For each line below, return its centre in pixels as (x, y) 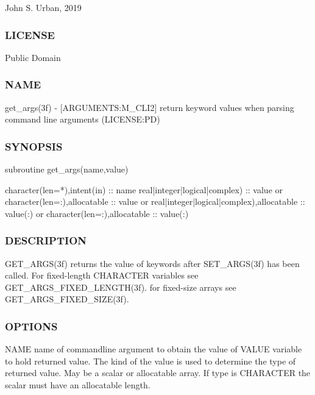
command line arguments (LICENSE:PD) (83, 119)
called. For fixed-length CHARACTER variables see (102, 275)
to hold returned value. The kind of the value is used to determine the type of (150, 361)
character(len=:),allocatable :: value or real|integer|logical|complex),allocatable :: (155, 201)
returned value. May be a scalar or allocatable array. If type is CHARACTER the (158, 373)
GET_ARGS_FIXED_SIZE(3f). (67, 299)
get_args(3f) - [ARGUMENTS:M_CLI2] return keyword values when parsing (150, 107)
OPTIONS (31, 326)
